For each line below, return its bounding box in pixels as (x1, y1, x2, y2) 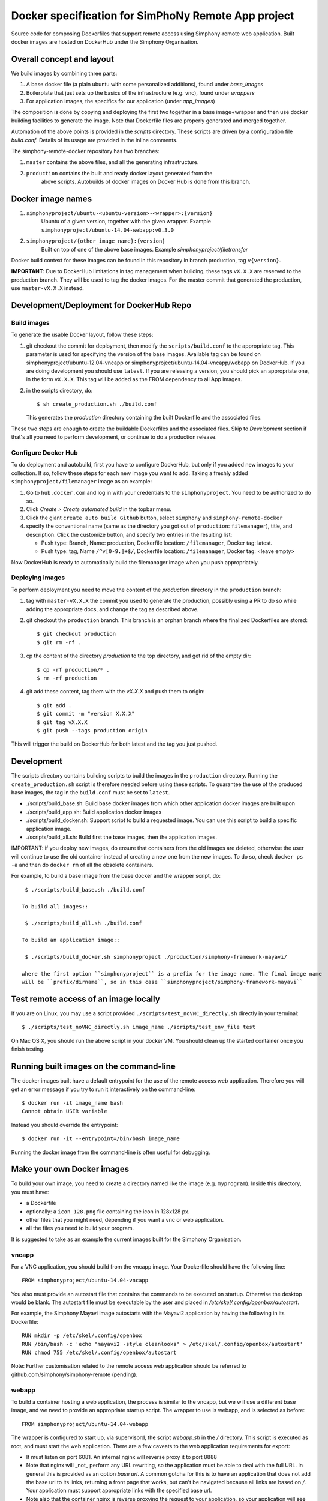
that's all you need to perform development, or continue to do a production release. (11, 433, 217, 441)
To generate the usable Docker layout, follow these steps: (11, 331, 154, 339)
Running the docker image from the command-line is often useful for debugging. (11, 1149, 210, 1156)
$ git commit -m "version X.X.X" (37, 710, 135, 717)
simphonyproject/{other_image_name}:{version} (26, 238, 165, 244)
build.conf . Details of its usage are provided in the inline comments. (11, 136, 178, 143)
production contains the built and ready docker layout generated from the (26, 169, 213, 177)
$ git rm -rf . (37, 639, 82, 645)
